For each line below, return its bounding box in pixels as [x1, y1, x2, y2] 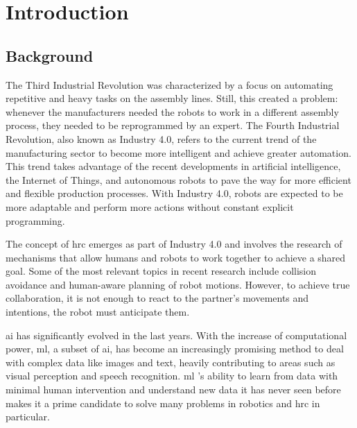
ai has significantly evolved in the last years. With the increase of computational [6, 327, 347, 342]
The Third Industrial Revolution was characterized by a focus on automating [6, 77, 333, 92]
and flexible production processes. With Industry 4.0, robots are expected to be [6, 186, 343, 200]
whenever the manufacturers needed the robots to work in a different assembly [6, 104, 339, 119]
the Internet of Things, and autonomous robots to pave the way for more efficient [6, 172, 351, 187]
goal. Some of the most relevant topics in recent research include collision [6, 264, 317, 278]
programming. [6, 213, 65, 228]
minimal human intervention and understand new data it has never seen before [6, 382, 341, 397]
